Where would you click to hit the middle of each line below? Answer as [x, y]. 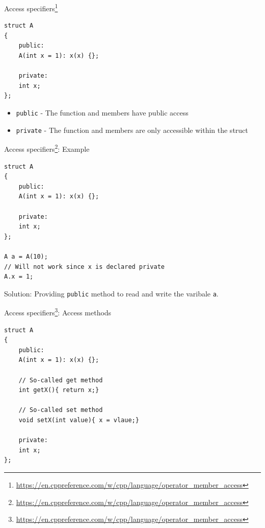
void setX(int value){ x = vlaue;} [79, 420]
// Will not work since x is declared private [84, 267]
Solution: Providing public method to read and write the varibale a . [111, 293]
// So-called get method [61, 380]
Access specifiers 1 [31, 7]
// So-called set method [61, 410]
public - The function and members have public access [102, 112]
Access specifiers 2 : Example [47, 148]
